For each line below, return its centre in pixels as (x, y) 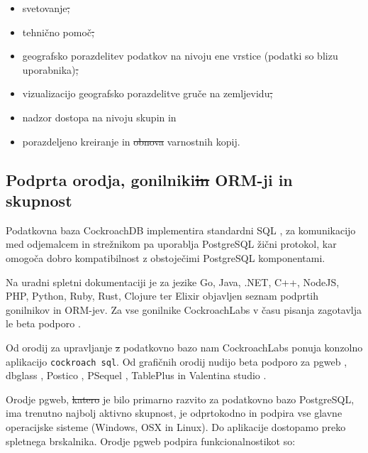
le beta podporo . (43, 323)
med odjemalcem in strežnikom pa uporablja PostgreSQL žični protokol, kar (171, 244)
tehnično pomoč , (58, 32)
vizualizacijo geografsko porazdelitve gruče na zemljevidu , (147, 93)
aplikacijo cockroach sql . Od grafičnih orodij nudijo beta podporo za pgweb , (177, 361)
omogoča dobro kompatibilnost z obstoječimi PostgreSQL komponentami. (166, 257)
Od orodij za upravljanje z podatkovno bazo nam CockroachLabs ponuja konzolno (184, 347)
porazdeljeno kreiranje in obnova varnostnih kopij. (131, 141)
